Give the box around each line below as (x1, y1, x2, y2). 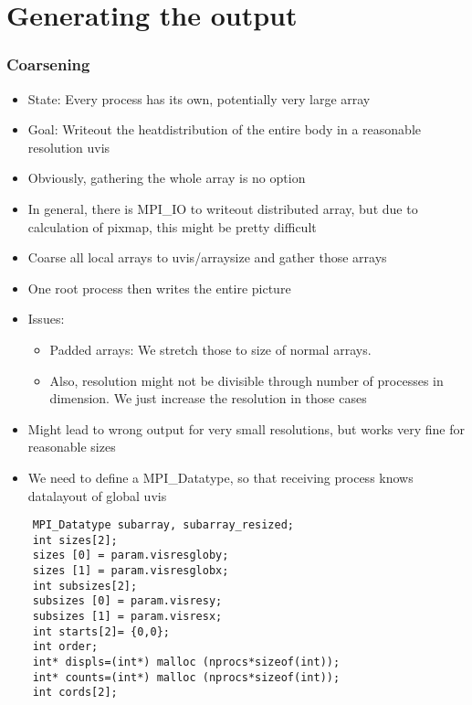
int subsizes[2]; (32, 579, 138, 593)
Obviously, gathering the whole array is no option (27, 168, 306, 187)
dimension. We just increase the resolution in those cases (49, 389, 367, 408)
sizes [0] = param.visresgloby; (32, 549, 229, 562)
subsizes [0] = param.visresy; (32, 594, 223, 608)
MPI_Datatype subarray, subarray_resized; (32, 518, 294, 532)
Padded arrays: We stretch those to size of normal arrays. (49, 339, 372, 358)
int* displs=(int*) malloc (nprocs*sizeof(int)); (32, 656, 341, 668)
